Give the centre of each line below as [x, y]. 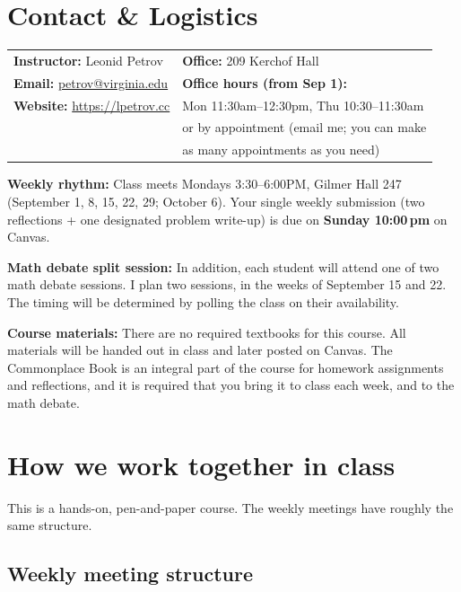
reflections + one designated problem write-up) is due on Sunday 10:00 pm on [227, 219]
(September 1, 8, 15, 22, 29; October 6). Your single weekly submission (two [216, 201]
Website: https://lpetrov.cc [92, 105]
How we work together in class [201, 464]
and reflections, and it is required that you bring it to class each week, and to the [231, 385]
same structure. [50, 525]
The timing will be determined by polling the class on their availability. [203, 301]
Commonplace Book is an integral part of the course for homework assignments [226, 367]
